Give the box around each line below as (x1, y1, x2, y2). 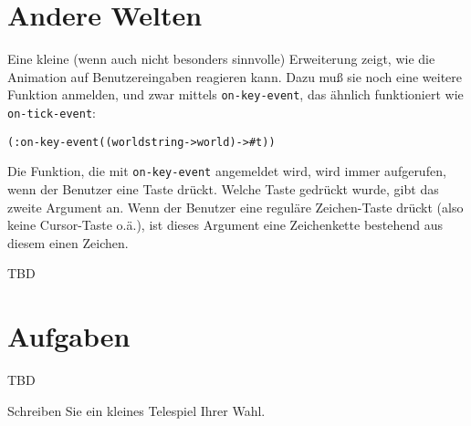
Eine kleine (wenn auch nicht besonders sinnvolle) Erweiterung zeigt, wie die (7, 49, 435, 68)
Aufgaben (7, 317, 131, 355)
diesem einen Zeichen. (7, 233, 129, 252)
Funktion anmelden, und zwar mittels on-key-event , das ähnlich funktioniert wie (7, 85, 464, 104)
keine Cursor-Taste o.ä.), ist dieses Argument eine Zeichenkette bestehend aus (7, 215, 443, 234)
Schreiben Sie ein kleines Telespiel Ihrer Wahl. (7, 400, 266, 420)
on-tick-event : (7, 102, 96, 121)
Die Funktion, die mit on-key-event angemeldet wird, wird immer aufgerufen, (7, 161, 446, 181)
